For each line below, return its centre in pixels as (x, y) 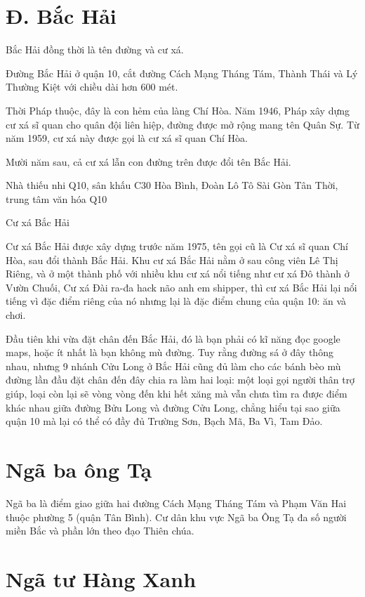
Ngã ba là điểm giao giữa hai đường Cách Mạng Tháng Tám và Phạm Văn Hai (176, 503)
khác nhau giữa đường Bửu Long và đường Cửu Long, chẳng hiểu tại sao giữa (173, 407)
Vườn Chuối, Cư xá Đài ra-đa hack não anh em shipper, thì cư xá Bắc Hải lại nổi (181, 287)
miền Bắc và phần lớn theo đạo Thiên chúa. (100, 531)
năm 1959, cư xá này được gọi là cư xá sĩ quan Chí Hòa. (127, 138)
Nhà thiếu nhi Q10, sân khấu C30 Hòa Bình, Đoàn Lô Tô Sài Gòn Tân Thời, (172, 185)
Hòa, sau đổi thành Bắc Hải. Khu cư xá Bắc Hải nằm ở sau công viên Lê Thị (172, 260)
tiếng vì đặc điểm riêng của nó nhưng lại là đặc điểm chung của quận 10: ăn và (176, 301)
